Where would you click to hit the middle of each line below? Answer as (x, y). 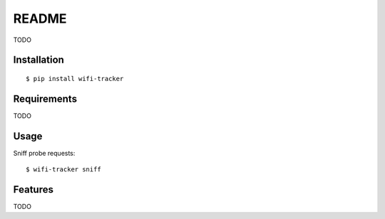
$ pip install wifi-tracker (75, 79)
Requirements (45, 98)
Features (33, 189)
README (40, 18)
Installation (38, 60)
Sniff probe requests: (44, 153)
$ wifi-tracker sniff (63, 170)
